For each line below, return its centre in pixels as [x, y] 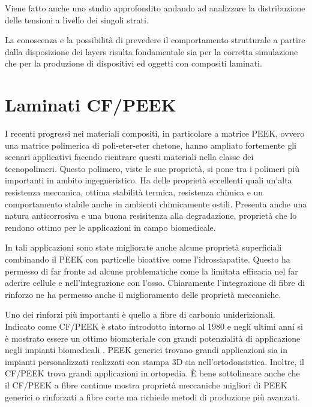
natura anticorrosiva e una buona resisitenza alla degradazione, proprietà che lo [151, 215]
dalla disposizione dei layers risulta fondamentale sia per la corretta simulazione [151, 51]
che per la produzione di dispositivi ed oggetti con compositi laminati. [133, 63]
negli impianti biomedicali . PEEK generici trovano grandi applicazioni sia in [146, 350]
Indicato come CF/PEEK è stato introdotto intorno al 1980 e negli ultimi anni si [154, 326]
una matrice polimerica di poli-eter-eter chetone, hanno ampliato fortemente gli [151, 145]
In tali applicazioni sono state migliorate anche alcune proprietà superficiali [143, 247]
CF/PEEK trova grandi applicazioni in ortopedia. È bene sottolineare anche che [152, 373]
